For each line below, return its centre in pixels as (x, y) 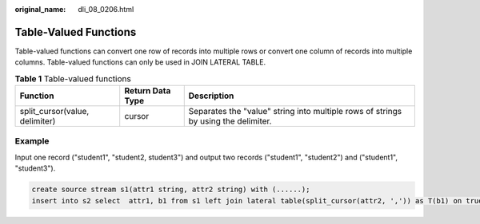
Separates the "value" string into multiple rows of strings (295, 112)
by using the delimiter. (230, 121)
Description (211, 96)
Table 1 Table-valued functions (73, 78)
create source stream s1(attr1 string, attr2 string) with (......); (171, 190)
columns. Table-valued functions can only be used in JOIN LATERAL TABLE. (140, 62)
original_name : (40, 9)
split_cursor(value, (54, 112)
